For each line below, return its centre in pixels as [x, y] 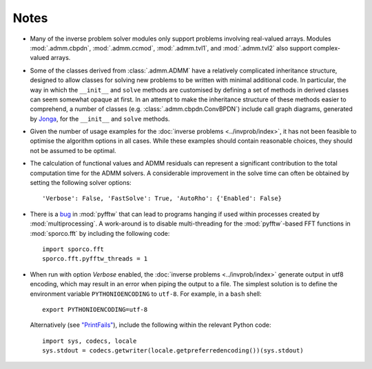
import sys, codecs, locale [90, 341]
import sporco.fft [73, 249]
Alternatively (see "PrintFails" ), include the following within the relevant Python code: [151, 325]
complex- [327, 48]
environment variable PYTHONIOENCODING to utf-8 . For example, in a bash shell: [146, 294]
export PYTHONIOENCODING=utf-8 [95, 309]
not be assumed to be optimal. [73, 150]
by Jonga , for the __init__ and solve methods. [100, 119]
